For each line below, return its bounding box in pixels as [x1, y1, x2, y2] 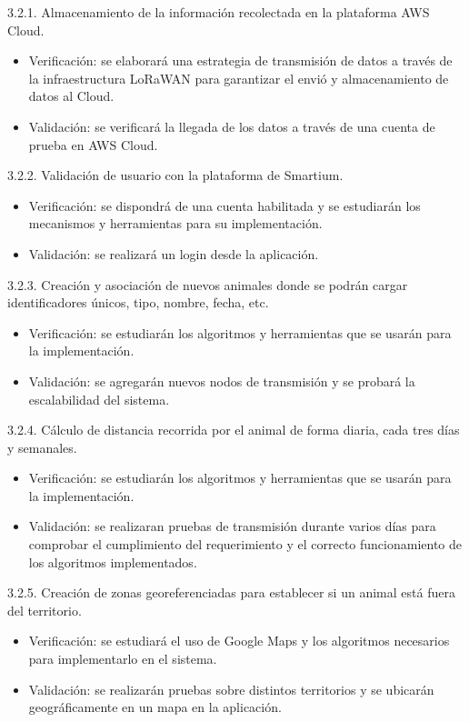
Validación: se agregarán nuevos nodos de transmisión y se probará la [28, 371, 415, 390]
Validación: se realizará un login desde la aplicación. [28, 244, 319, 263]
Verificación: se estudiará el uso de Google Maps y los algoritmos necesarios [28, 631, 450, 650]
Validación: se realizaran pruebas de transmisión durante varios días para [28, 516, 436, 536]
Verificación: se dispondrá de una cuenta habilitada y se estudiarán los [28, 196, 421, 215]
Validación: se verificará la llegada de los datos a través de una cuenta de [28, 116, 435, 135]
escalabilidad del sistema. [28, 389, 170, 408]
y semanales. [7, 437, 77, 456]
